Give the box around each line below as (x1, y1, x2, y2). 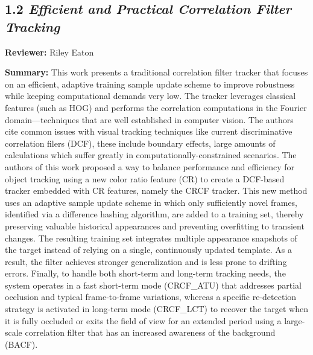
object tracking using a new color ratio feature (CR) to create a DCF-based (5, 172, 285, 185)
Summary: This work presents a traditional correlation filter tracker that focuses (5, 66, 308, 78)
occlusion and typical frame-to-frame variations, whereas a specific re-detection (5, 290, 297, 303)
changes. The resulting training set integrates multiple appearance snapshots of (5, 231, 297, 244)
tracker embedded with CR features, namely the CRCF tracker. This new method (5, 184, 308, 197)
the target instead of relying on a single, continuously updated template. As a (5, 243, 292, 256)
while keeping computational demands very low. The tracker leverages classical (5, 89, 296, 102)
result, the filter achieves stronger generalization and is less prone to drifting (5, 255, 287, 267)
